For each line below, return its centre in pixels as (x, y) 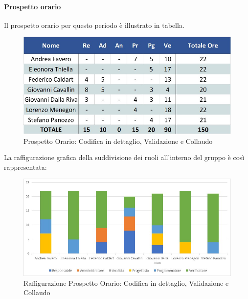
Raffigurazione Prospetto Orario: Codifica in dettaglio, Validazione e (126, 283)
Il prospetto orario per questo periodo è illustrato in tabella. (94, 25)
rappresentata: (25, 167)
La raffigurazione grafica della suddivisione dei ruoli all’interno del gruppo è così (124, 157)
